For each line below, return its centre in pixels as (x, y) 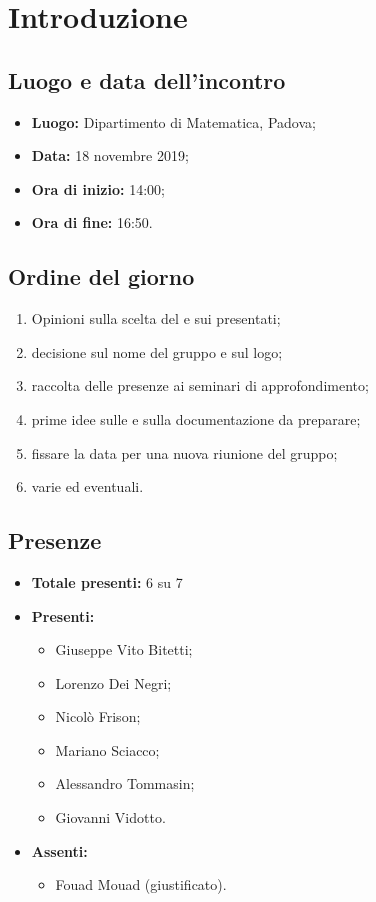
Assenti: (59, 850)
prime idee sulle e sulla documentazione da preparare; (196, 418)
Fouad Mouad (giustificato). (141, 884)
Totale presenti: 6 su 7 (107, 581)
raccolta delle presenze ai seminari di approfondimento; (200, 385)
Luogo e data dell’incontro (147, 79)
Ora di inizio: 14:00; (98, 188)
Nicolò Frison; (98, 716)
